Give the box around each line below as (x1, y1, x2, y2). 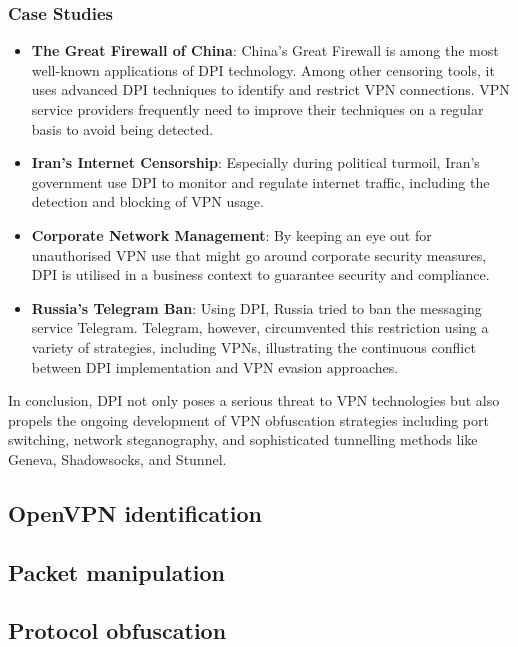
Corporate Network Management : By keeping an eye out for (31, 224, 432, 245)
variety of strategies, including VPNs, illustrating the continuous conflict (31, 336, 476, 357)
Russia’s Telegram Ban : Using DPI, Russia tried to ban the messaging (31, 297, 482, 318)
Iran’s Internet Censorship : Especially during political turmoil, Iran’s (31, 152, 480, 173)
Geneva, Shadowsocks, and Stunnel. (8, 448, 227, 469)
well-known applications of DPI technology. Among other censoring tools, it (31, 59, 495, 80)
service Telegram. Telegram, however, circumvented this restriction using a (31, 317, 489, 338)
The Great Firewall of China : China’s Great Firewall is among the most (31, 40, 499, 61)
